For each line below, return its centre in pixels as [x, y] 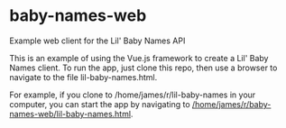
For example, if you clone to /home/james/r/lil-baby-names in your [133, 95]
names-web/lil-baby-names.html [70, 114]
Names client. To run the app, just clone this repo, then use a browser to [143, 68]
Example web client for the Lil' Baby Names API [97, 41]
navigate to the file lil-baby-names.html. [83, 77]
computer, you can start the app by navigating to [100, 104]
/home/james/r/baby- [231, 104]
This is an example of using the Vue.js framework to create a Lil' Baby [139, 58]
